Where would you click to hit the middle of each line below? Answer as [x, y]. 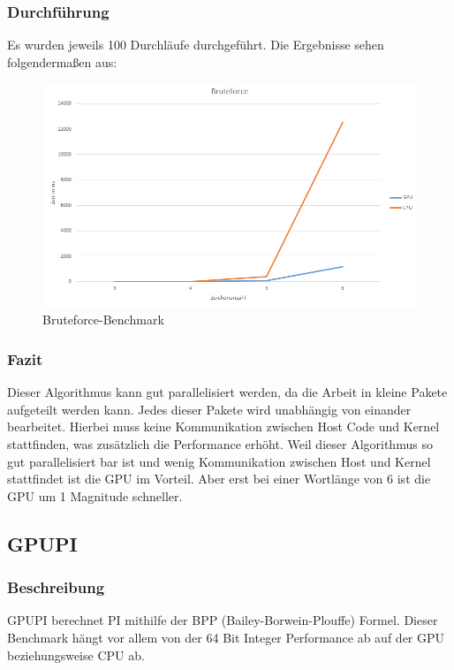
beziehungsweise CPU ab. [76, 655]
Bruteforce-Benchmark [103, 320]
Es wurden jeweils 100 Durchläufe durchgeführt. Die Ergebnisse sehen [196, 45]
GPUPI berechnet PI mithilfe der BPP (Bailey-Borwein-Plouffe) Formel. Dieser [223, 620]
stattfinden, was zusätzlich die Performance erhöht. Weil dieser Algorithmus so [220, 443]
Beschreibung [56, 587]
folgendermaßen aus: [62, 61]
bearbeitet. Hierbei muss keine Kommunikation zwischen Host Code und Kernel [223, 426]
